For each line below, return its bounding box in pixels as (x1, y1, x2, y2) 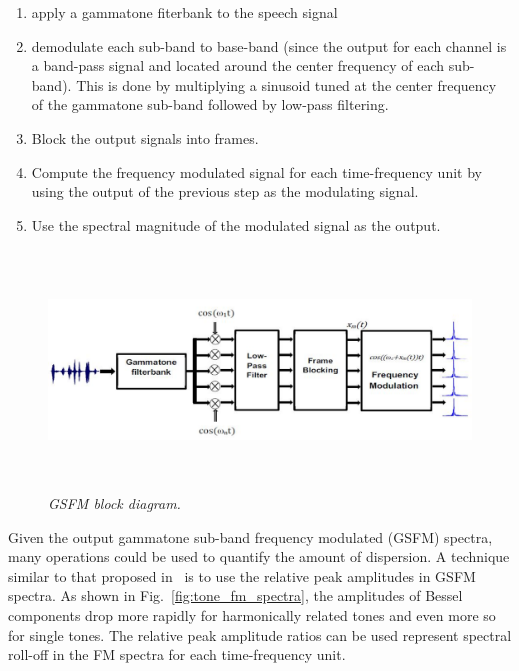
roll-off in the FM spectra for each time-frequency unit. (8, 644, 346, 665)
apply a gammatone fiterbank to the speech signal (31, 2, 338, 22)
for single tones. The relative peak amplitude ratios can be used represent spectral (8, 624, 512, 645)
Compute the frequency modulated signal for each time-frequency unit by (31, 161, 482, 182)
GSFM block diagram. (48, 492, 181, 513)
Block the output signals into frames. (31, 127, 259, 148)
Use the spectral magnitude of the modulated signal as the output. (31, 214, 441, 235)
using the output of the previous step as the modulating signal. (31, 181, 419, 202)
